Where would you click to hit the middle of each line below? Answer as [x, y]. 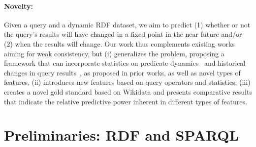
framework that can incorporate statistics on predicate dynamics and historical [125, 63]
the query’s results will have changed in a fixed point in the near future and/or [123, 34]
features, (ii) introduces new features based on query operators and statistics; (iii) [127, 82]
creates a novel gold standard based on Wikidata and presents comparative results [128, 91]
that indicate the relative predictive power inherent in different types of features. [126, 101]
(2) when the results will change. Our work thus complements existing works [119, 43]
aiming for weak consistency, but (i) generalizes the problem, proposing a [114, 53]
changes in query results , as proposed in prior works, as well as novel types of [122, 72]
